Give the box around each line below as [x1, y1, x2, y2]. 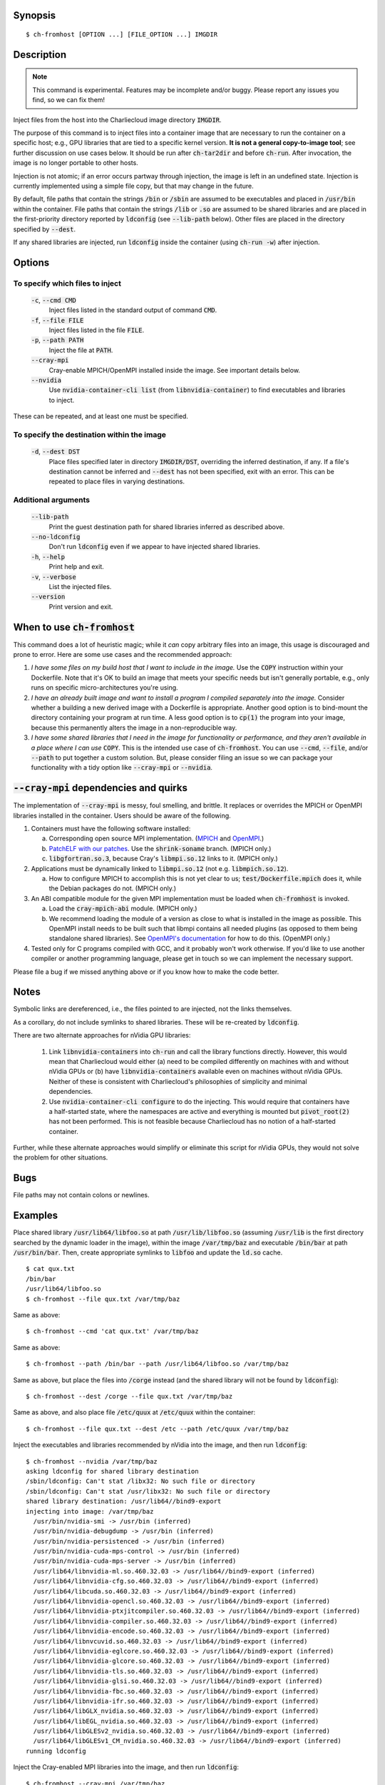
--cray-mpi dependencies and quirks [13, 782, 188, 794]
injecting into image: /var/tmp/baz [26, 1507, 154, 1515]
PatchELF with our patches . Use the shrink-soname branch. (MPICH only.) [48, 844, 272, 853]
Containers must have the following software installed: [31, 825, 191, 833]
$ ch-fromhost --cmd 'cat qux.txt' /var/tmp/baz [26, 1327, 199, 1335]
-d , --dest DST [31, 447, 81, 456]
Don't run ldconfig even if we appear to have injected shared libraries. [48, 543, 260, 551]
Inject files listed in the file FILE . [48, 326, 145, 335]
